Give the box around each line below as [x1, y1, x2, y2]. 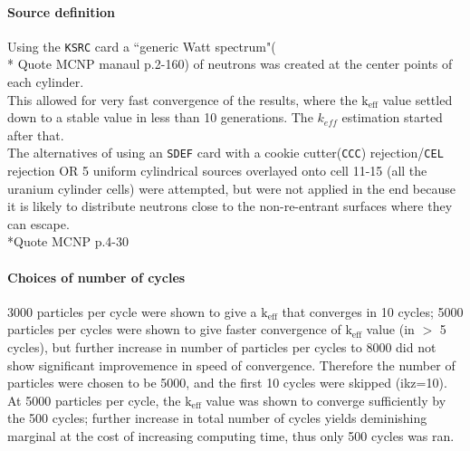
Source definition [7, 2, 115, 21]
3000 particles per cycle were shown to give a [7, 302, 257, 321]
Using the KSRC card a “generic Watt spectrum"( [7, 36, 276, 55]
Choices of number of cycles [7, 267, 186, 286]
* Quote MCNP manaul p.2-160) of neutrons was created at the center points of [7, 54, 453, 73]
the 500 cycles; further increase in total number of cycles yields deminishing [7, 408, 427, 427]
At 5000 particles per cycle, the [7, 390, 181, 409]
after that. [7, 125, 64, 144]
